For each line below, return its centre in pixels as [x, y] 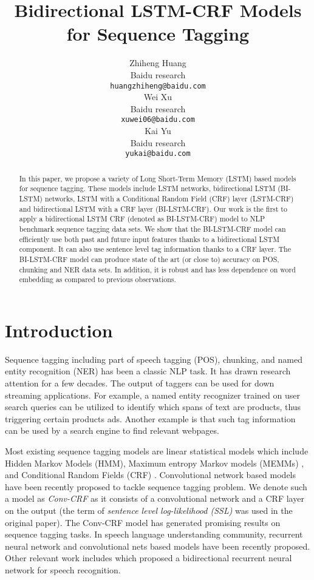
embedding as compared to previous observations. [97, 279]
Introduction [59, 330]
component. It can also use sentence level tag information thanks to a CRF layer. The [155, 249]
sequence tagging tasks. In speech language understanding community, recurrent [154, 534]
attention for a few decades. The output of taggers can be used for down [140, 383]
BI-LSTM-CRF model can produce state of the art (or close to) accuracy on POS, [149, 259]
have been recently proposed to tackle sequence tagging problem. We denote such [156, 486]
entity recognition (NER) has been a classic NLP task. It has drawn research [148, 371]
